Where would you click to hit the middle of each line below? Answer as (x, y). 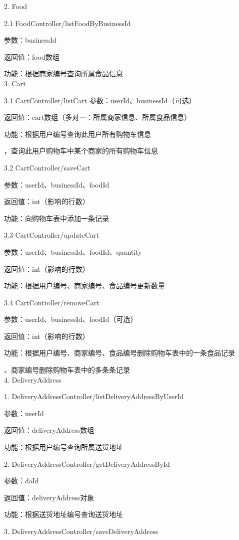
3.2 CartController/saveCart (47, 167)
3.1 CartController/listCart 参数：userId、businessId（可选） (100, 100)
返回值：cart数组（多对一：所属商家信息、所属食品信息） (98, 117)
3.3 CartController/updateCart (51, 235)
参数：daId (21, 481)
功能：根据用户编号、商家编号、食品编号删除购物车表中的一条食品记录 (119, 353)
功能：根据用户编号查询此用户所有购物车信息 (77, 134)
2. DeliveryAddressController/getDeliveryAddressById (87, 464)
